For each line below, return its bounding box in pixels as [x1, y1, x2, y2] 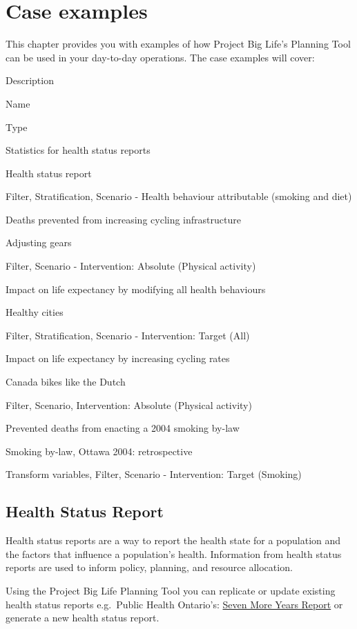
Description [6, 73, 54, 88]
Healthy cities [6, 305, 64, 319]
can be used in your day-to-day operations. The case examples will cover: [6, 50, 315, 64]
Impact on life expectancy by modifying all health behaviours [6, 281, 266, 296]
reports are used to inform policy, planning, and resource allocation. [6, 560, 293, 575]
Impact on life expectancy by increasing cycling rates [6, 351, 230, 366]
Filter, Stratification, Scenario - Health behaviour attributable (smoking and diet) [6, 189, 352, 203]
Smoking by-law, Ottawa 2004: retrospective [6, 443, 193, 458]
